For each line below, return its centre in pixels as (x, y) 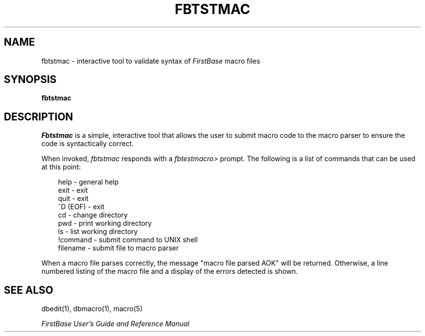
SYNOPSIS (30, 80)
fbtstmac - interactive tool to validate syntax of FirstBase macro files (151, 61)
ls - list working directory (98, 232)
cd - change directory (93, 215)
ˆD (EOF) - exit (81, 207)
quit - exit (73, 199)
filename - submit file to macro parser (118, 248)
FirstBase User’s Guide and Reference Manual (115, 324)
